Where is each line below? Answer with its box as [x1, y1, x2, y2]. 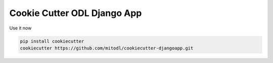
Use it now [9, 25, 32, 31]
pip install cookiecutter [20, 38, 84, 44]
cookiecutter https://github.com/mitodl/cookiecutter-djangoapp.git [20, 45, 194, 51]
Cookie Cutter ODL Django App [9, 7, 142, 18]
